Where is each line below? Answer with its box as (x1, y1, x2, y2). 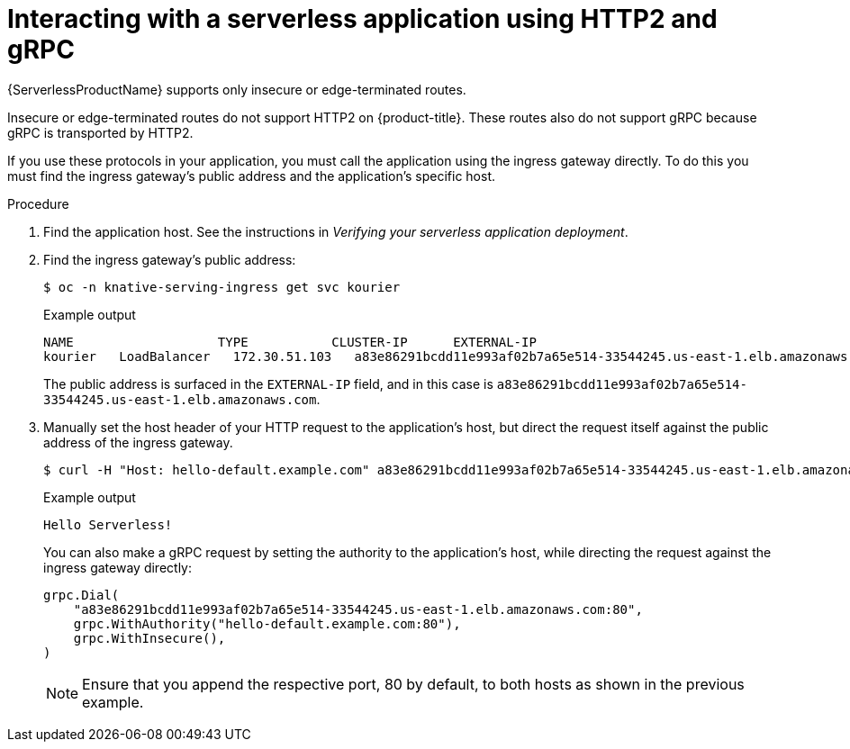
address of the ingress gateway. (43, 434, 233, 450)
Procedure (7, 195, 69, 212)
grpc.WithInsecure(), (73, 630, 226, 645)
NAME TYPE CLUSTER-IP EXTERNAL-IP (43, 334, 537, 349)
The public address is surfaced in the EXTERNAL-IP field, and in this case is (43, 375, 493, 392)
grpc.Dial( (43, 587, 120, 602)
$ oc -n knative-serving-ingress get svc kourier (43, 279, 401, 294)
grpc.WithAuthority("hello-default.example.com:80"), (73, 616, 461, 631)
